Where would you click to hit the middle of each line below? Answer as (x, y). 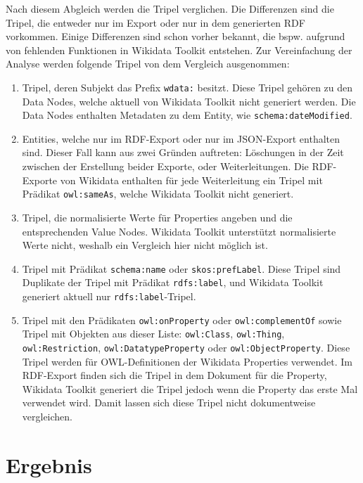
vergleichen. (47, 416)
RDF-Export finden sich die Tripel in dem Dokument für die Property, (174, 375)
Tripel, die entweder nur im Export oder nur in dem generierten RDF (155, 22)
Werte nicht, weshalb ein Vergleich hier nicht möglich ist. (145, 245)
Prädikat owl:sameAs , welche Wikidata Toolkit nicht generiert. (158, 194)
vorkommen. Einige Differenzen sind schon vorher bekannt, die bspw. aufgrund (176, 36)
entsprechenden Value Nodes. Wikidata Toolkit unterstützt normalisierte (179, 231)
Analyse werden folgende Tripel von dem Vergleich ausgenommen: (148, 64)
